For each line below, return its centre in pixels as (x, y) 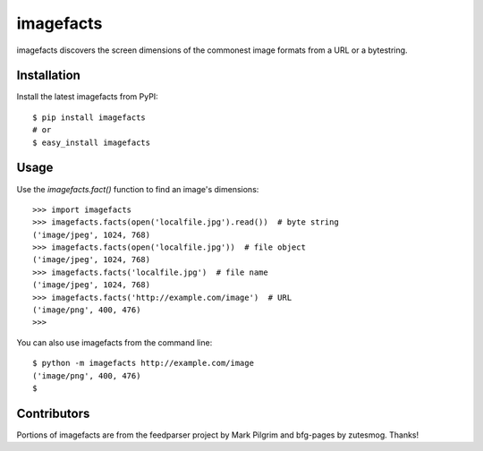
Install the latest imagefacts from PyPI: (87, 97)
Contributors (53, 413)
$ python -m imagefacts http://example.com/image (144, 363)
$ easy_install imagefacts (92, 142)
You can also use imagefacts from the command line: (114, 342)
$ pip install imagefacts (89, 117)
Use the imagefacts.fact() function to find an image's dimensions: (138, 189)
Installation (48, 76)
